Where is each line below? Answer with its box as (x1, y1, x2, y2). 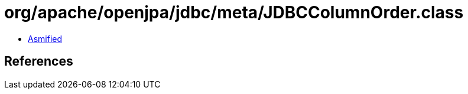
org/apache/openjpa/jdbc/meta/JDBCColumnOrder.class (4, 2, 464, 22)
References (4, 54, 73, 69)
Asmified (28, 33, 63, 44)
